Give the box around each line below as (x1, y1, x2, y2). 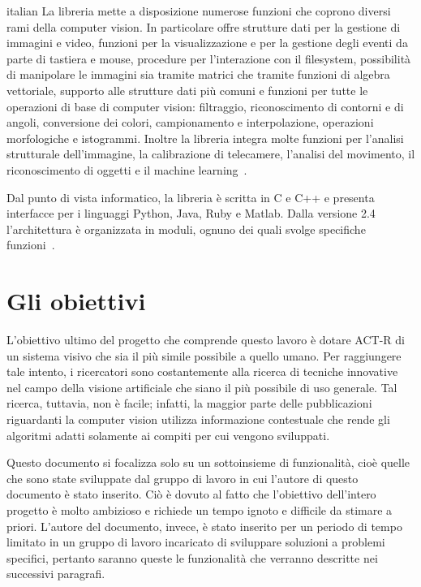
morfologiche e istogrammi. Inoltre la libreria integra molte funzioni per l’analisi (6, 129, 404, 146)
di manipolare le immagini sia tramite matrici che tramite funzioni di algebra (6, 66, 390, 83)
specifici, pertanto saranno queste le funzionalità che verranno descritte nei (6, 549, 378, 566)
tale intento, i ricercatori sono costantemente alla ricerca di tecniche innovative (6, 363, 398, 380)
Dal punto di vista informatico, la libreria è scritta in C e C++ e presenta (6, 188, 375, 205)
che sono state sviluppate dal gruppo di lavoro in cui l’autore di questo (6, 469, 359, 486)
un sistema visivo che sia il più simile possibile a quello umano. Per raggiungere (6, 347, 402, 364)
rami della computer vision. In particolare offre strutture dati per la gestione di (6, 18, 401, 35)
